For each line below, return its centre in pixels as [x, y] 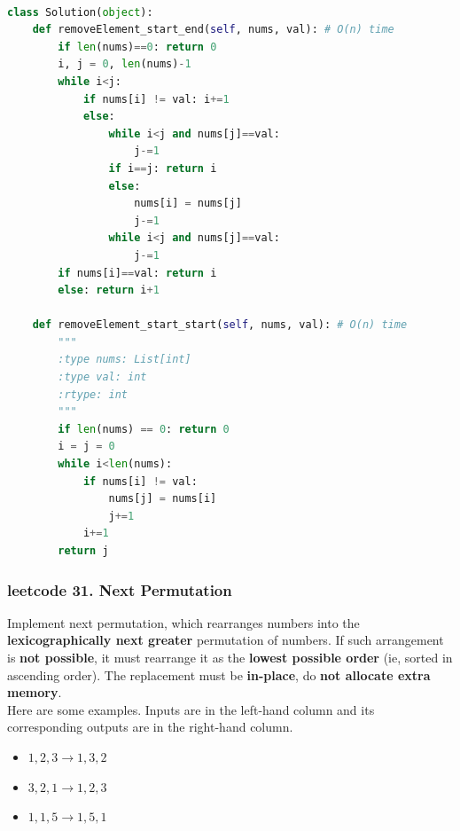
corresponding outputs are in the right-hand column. [150, 727]
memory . [35, 692]
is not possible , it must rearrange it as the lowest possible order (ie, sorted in [230, 657]
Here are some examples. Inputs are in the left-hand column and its [191, 709]
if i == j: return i [163, 168]
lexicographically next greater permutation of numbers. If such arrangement [226, 640]
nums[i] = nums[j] [188, 204]
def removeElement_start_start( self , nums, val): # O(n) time [220, 325]
